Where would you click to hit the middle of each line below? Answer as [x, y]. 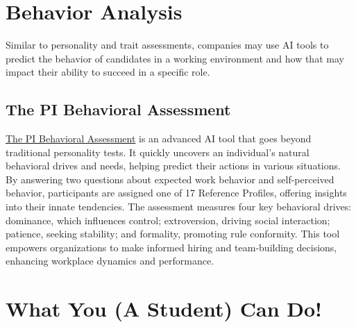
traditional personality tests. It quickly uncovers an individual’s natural [158, 152]
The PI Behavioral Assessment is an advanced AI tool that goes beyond [159, 139]
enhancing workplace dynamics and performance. [110, 261]
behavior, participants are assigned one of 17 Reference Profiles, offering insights [176, 193]
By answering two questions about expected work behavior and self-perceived [170, 179]
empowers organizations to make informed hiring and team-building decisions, [171, 247]
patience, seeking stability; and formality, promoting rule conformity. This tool [173, 234]
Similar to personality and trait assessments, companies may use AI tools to [167, 45]
